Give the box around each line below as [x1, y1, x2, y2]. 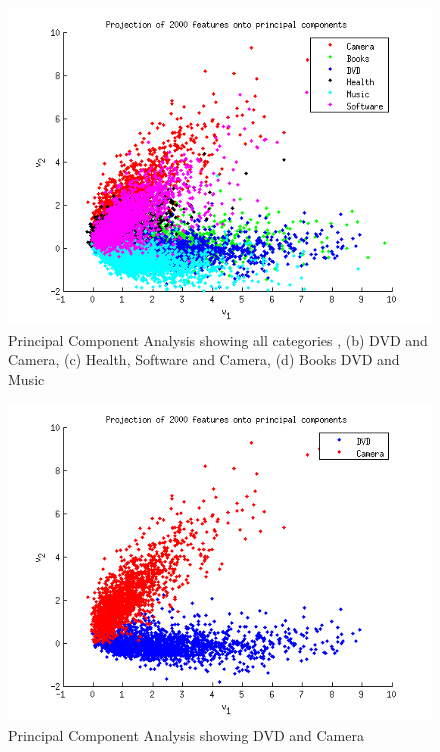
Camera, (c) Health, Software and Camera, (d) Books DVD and [8, 349, 400, 370]
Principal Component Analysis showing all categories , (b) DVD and [8, 329, 428, 350]
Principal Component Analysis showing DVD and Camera [8, 724, 364, 745]
